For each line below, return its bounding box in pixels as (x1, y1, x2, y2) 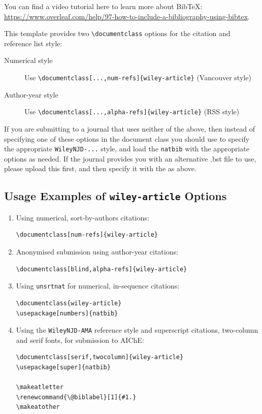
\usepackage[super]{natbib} (16, 363, 111, 371)
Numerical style (4, 55, 53, 66)
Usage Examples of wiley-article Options (4, 188, 227, 204)
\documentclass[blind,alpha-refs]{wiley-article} (16, 265, 187, 273)
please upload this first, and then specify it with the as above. (4, 163, 196, 174)
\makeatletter (16, 384, 63, 391)
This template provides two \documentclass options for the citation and (4, 28, 231, 39)
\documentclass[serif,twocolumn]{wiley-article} (16, 354, 184, 361)
